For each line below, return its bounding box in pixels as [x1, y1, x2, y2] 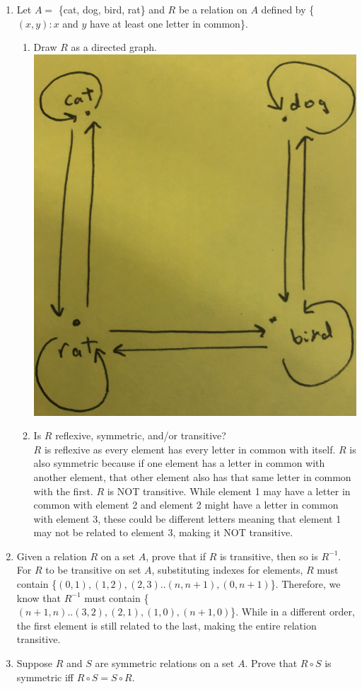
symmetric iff [16, 669, 74, 684]
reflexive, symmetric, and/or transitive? [55, 428, 226, 443]
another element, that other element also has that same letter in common [33, 469, 351, 484]
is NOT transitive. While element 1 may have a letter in [107, 483, 351, 498]
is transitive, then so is [219, 548, 318, 563]
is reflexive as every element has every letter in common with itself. [44, 441, 336, 456]
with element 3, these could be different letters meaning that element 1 [33, 511, 341, 526]
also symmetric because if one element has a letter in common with [33, 456, 325, 470]
